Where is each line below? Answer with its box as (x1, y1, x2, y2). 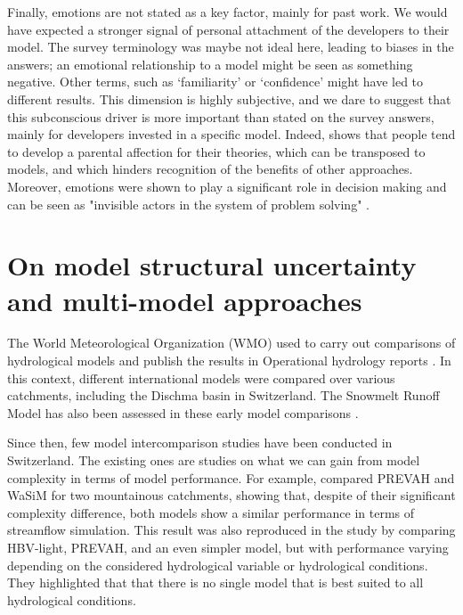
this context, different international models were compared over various (7, 368, 395, 387)
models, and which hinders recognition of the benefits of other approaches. (7, 160, 413, 178)
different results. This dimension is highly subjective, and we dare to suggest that (7, 89, 451, 108)
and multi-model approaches (7, 282, 362, 318)
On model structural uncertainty (7, 247, 417, 283)
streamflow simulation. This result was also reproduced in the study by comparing (7, 521, 456, 539)
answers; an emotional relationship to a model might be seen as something (7, 54, 413, 73)
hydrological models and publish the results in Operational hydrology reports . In (7, 351, 451, 370)
